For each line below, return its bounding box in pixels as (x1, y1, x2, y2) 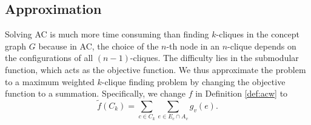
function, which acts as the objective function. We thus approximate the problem (5, 63, 306, 75)
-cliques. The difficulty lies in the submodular (130, 51, 299, 64)
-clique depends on (227, 39, 296, 52)
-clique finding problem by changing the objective (101, 75, 286, 88)
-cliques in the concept (216, 28, 299, 40)
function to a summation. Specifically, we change (5, 87, 186, 100)
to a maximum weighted (5, 75, 95, 88)
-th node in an (166, 39, 219, 52)
